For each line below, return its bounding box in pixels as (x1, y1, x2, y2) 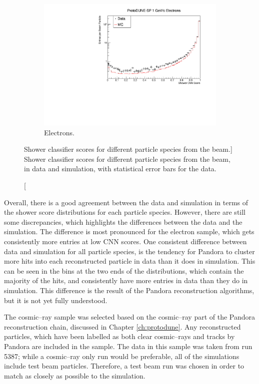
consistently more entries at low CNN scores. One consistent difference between (4, 236, 247, 247)
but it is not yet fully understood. (4, 295, 107, 305)
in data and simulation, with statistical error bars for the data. (24, 163, 216, 174)
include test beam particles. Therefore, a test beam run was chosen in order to (4, 361, 244, 371)
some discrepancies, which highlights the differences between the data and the (4, 216, 242, 227)
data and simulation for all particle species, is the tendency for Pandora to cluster (4, 246, 255, 256)
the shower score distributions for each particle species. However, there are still (4, 207, 246, 217)
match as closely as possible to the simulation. (4, 370, 145, 381)
